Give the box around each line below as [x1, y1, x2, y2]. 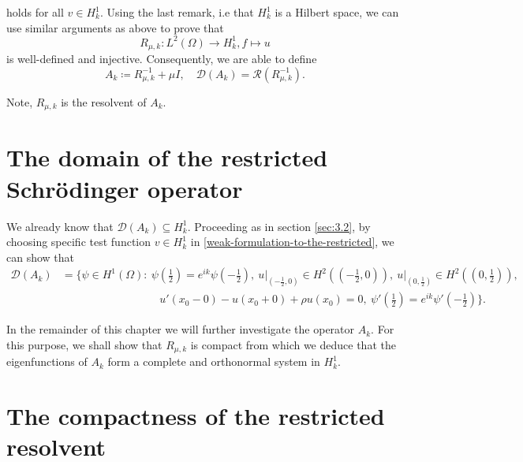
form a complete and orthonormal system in [107, 353, 320, 370]
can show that [6, 248, 75, 265]
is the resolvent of [61, 93, 147, 110]
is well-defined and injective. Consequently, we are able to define [6, 50, 317, 67]
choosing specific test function [6, 233, 151, 250]
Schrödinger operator [6, 172, 243, 204]
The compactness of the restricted [6, 400, 385, 432]
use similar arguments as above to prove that [6, 19, 224, 35]
